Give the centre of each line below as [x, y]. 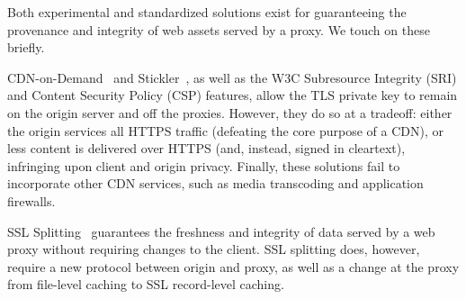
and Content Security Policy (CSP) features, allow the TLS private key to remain [233, 95]
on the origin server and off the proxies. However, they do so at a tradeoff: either [230, 112]
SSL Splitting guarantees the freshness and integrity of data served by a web [221, 231]
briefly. [26, 47]
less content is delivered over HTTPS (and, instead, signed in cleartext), [206, 148]
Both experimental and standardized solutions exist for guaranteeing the [207, 12]
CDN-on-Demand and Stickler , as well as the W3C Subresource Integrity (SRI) [232, 77]
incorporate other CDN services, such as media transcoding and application [215, 183]
